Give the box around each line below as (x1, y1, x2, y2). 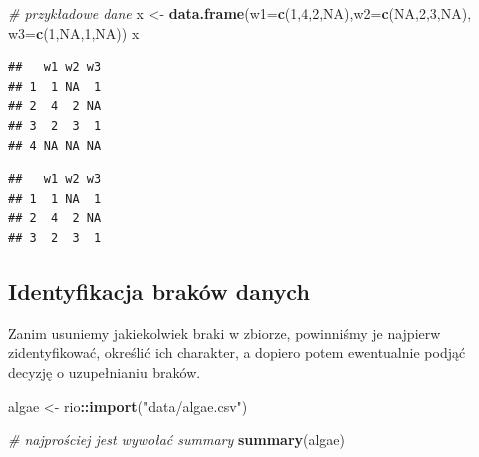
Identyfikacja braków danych (8, 275, 310, 306)
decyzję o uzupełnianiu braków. (8, 361, 201, 382)
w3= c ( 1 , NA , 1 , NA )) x (8, 22, 140, 43)
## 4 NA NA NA (8, 138, 102, 153)
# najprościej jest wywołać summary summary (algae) (8, 429, 346, 450)
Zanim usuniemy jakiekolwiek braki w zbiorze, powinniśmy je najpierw (8, 322, 441, 343)
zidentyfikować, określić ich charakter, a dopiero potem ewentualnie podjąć (8, 342, 466, 363)
